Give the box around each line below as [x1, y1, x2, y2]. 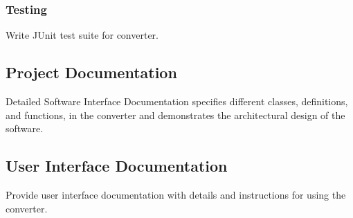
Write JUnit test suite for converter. [6, 28, 159, 42]
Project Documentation [6, 62, 177, 83]
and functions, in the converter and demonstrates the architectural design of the [6, 107, 345, 122]
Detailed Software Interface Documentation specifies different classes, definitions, [6, 94, 348, 109]
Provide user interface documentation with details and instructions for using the [6, 188, 346, 201]
